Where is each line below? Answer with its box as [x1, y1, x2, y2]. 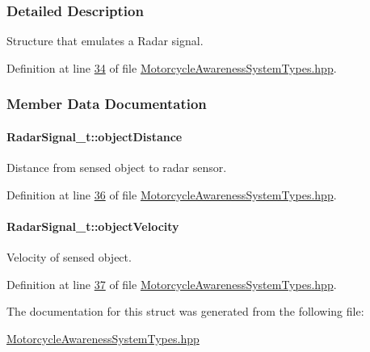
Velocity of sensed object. [6, 249, 132, 266]
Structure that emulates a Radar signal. [6, 32, 204, 49]
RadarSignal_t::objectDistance [6, 128, 183, 145]
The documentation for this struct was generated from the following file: [6, 303, 364, 320]
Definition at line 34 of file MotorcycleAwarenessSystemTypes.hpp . [6, 59, 337, 76]
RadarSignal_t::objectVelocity [6, 217, 179, 234]
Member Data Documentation [6, 94, 207, 114]
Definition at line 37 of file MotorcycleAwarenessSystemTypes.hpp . [6, 275, 337, 292]
